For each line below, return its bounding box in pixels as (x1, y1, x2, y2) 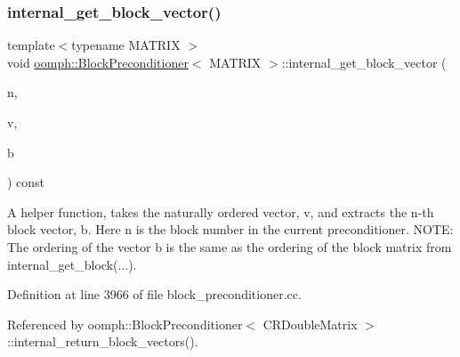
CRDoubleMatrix (262, 314, 358, 333)
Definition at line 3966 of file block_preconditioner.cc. (7, 285, 302, 304)
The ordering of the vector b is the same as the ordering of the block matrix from (7, 237, 452, 256)
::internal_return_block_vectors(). (7, 332, 198, 351)
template (7, 36, 55, 54)
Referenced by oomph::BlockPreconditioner (7, 314, 243, 333)
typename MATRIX (71, 36, 181, 54)
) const (7, 173, 45, 191)
